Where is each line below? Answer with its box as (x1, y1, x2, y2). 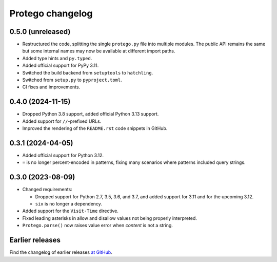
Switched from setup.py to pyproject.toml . (22, 77, 123, 83)
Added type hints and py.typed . (22, 55, 92, 61)
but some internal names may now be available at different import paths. (22, 48, 175, 54)
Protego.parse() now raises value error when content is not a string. (22, 222, 173, 229)
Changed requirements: (22, 186, 73, 193)
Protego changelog (9, 8, 93, 19)
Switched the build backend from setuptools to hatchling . (22, 69, 153, 76)
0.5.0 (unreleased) (9, 27, 71, 36)
